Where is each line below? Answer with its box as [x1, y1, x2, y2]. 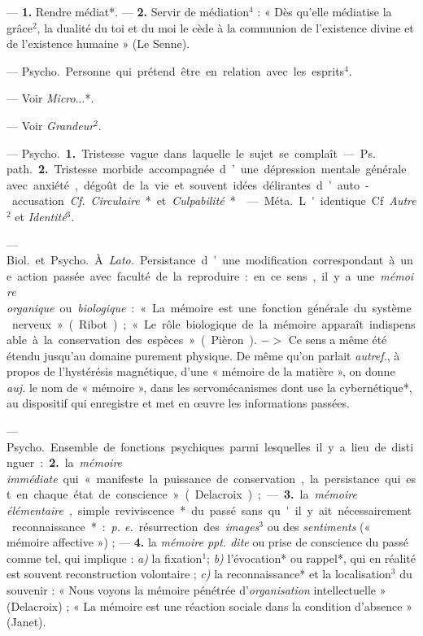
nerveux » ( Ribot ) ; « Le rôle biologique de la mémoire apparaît [11, 315, 364, 332]
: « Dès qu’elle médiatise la [257, 3, 392, 20]
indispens [368, 315, 416, 332]
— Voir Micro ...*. [7, 89, 94, 107]
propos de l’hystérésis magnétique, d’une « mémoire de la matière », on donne [7, 363, 395, 380]
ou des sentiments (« [267, 517, 371, 534]
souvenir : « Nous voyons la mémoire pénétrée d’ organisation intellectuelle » [7, 582, 386, 598]
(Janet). [7, 613, 46, 630]
